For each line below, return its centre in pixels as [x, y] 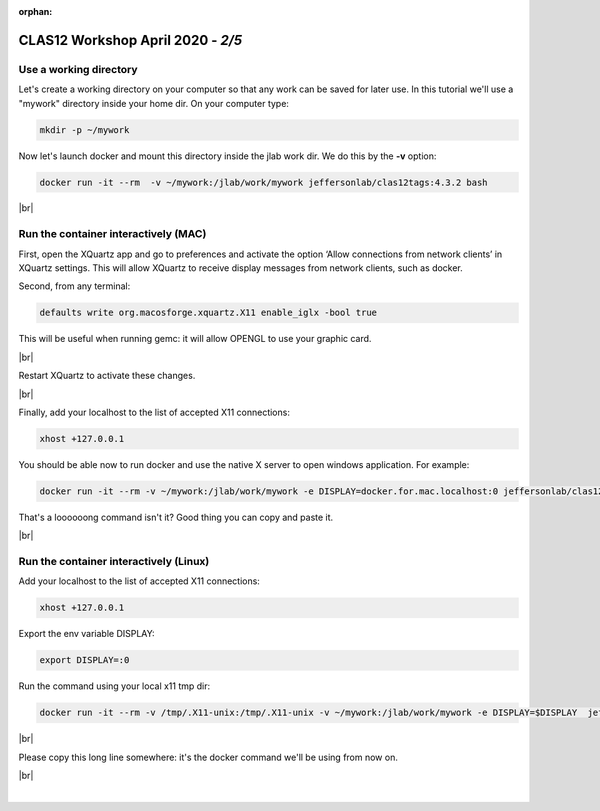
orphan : [35, 11]
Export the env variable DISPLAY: [86, 634]
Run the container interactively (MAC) [112, 234]
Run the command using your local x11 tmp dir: [114, 686]
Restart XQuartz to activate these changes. [107, 376]
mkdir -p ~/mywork [84, 129]
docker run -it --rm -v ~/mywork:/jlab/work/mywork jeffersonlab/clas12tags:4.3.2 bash [264, 182]
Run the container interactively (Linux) [114, 562]
